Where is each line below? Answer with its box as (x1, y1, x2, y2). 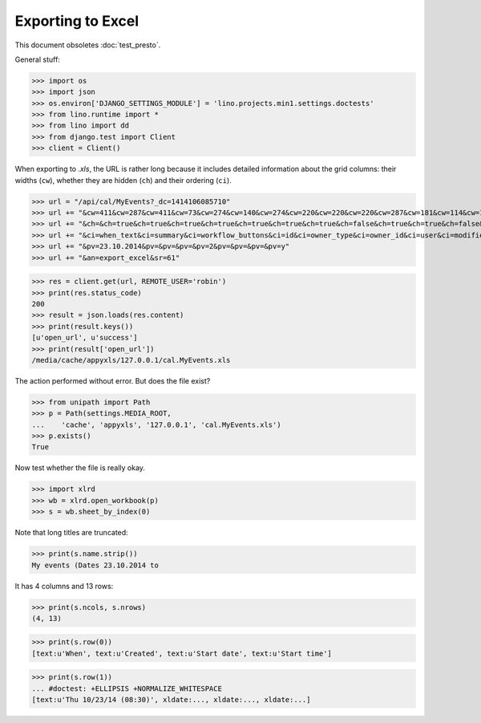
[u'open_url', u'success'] (31, 333, 138, 343)
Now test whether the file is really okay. (14, 463, 146, 473)
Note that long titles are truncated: (14, 528, 128, 538)
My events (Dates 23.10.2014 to (31, 560, 160, 570)
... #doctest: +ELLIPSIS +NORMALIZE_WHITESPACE (31, 684, 222, 693)
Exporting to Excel (14, 12, 139, 30)
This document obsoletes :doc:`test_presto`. (14, 40, 161, 50)
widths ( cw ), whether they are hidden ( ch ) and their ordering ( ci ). (14, 175, 232, 185)
